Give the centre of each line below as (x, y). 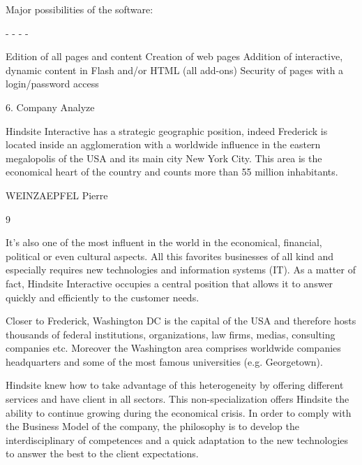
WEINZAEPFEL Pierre (57, 195)
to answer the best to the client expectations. (102, 453)
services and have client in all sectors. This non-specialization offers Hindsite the (178, 399)
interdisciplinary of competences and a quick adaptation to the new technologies (177, 439)
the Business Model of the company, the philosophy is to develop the (152, 426)
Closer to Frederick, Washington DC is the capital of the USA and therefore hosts (181, 321)
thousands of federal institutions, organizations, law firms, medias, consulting (171, 334)
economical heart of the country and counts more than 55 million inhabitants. (172, 172)
